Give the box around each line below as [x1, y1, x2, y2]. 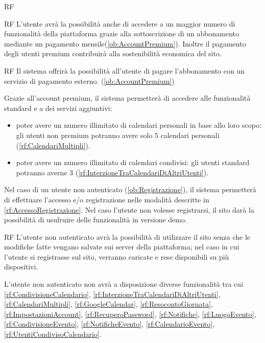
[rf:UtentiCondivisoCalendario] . [4, 329, 102, 339]
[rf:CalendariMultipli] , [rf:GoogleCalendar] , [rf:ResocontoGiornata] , [4, 299, 213, 309]
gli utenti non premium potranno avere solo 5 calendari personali [16, 129, 220, 140]
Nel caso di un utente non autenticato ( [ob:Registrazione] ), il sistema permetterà [4, 184, 256, 195]
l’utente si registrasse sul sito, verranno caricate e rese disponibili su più [4, 251, 229, 262]
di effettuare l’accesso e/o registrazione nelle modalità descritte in [4, 194, 209, 204]
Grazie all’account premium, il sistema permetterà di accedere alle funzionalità [4, 93, 251, 103]
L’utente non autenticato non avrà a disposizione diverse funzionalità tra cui [4, 279, 244, 289]
